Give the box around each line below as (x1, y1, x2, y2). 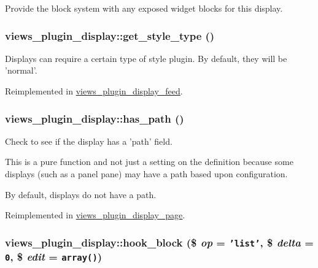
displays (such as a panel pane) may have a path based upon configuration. (5, 167, 288, 180)
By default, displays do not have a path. (5, 188, 157, 201)
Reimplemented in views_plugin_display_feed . (5, 85, 183, 97)
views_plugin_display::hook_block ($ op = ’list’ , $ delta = (5, 234, 314, 250)
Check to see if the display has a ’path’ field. (5, 134, 173, 147)
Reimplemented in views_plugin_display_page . (5, 209, 185, 221)
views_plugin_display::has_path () (5, 110, 184, 126)
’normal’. (5, 64, 37, 77)
